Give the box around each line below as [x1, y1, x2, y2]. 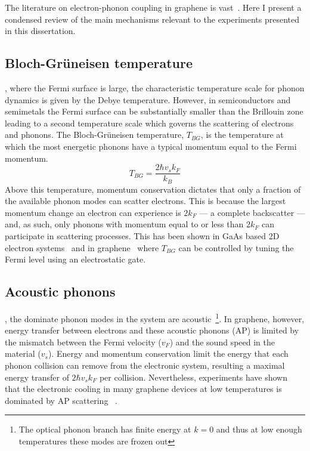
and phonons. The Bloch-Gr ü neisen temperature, [5, 128, 184, 141]
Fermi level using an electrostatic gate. [5, 253, 146, 265]
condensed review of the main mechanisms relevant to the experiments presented [5, 13, 299, 25]
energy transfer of [5, 370, 69, 383]
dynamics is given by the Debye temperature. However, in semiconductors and [5, 93, 291, 106]
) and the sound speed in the [169, 335, 275, 348]
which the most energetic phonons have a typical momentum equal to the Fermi [5, 140, 297, 152]
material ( [5, 347, 41, 360]
